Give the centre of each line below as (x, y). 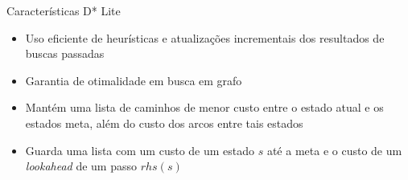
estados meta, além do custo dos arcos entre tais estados (164, 123)
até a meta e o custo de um (334, 150)
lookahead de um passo (81, 166)
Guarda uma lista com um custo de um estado (140, 150)
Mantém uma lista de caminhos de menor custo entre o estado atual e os (204, 107)
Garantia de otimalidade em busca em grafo (134, 80)
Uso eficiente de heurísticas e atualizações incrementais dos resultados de (205, 37)
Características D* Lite (64, 10)
